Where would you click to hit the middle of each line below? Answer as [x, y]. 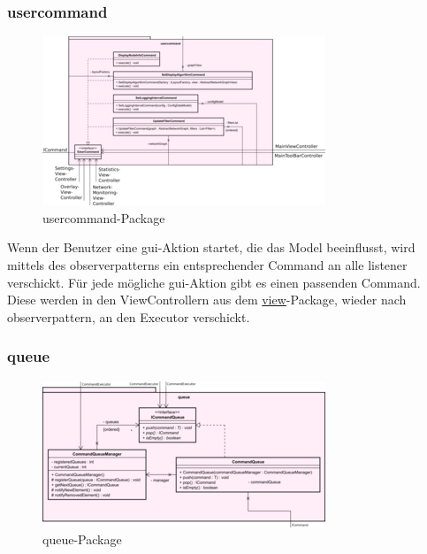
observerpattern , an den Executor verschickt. [129, 316]
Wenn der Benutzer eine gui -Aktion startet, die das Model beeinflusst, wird [211, 247]
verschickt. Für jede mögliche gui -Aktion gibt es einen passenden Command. [214, 282]
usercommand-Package [104, 217]
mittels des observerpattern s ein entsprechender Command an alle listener [207, 265]
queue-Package [82, 539]
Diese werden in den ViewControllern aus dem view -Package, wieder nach [207, 300]
